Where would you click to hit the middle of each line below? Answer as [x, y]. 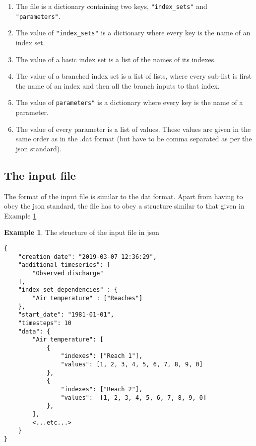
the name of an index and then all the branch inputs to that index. [118, 85]
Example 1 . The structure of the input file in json [82, 232]
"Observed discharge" [68, 273]
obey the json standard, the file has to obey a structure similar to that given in [124, 206]
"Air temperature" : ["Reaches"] [88, 298]
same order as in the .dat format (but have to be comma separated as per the [134, 139]
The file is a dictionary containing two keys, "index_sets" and [111, 6]
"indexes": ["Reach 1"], [102, 356]
